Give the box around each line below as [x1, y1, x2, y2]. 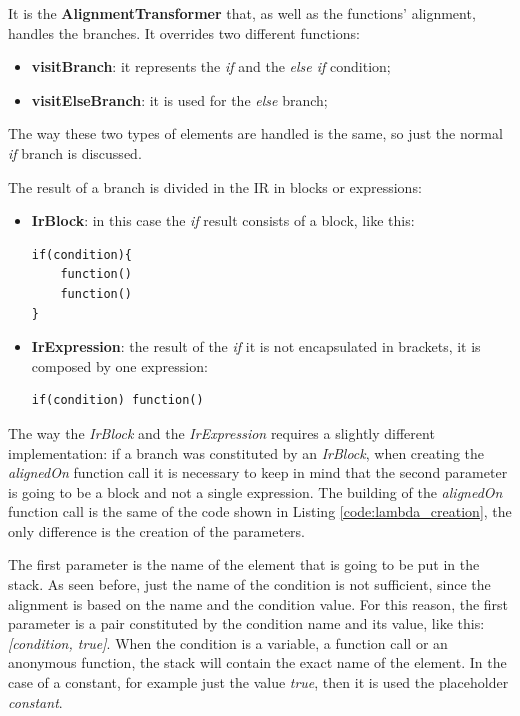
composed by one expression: [31, 355, 208, 376]
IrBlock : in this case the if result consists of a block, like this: [31, 210, 415, 231]
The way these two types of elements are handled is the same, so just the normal [8, 123, 503, 144]
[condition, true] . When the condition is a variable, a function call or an [8, 632, 448, 653]
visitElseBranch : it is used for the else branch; [31, 89, 328, 110]
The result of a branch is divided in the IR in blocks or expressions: [8, 176, 422, 197]
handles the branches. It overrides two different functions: [8, 22, 361, 43]
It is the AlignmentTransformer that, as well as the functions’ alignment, [8, 3, 476, 23]
